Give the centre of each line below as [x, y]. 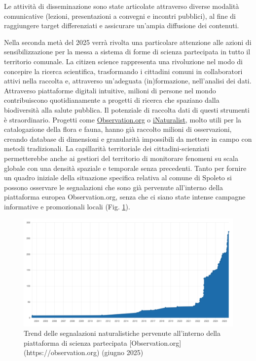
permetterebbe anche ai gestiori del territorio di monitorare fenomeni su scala [121, 158]
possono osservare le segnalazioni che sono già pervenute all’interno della [113, 187]
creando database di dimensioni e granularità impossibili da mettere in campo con [128, 139]
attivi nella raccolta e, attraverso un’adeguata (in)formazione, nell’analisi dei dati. [128, 81]
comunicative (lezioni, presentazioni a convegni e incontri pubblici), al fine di [120, 16]
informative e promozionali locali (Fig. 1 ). [67, 206]
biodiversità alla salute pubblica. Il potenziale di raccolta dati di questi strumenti [127, 109]
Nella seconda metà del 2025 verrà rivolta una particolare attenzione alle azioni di [128, 42]
